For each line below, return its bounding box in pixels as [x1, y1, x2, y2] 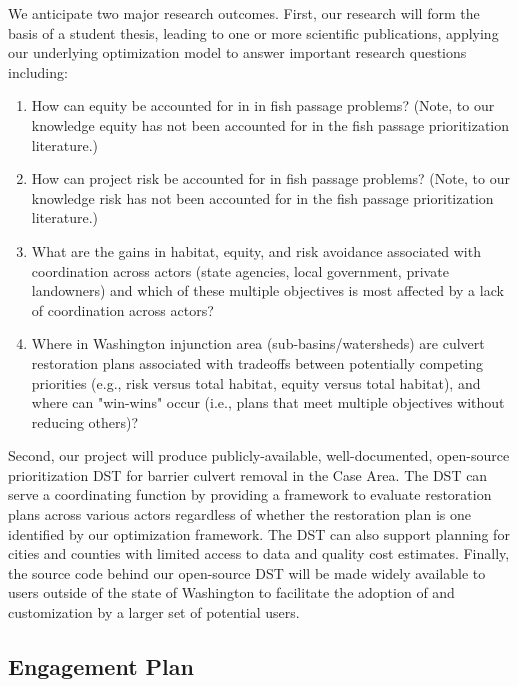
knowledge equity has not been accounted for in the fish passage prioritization [31, 114, 510, 135]
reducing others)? [31, 411, 139, 432]
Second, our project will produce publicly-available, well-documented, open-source [8, 445, 510, 466]
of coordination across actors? [31, 299, 214, 320]
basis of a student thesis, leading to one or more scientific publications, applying [8, 22, 499, 43]
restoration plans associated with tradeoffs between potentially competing [31, 352, 484, 373]
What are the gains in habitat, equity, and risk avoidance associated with [31, 240, 481, 261]
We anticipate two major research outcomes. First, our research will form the [8, 3, 480, 23]
